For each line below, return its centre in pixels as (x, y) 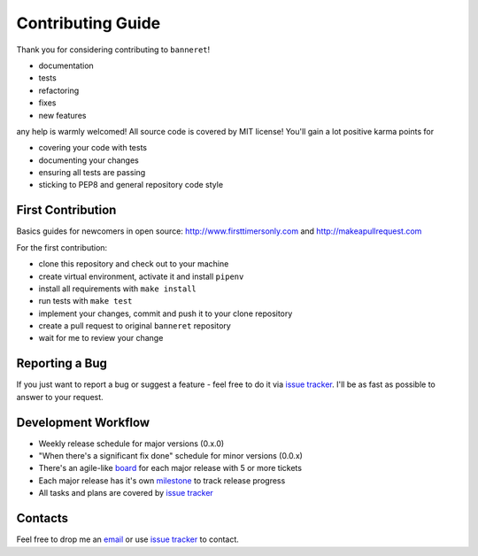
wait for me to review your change (101, 338)
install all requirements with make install (117, 289)
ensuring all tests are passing (92, 173)
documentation (66, 66)
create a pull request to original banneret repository (135, 326)
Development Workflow (83, 422)
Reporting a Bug (62, 363)
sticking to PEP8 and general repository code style (131, 185)
